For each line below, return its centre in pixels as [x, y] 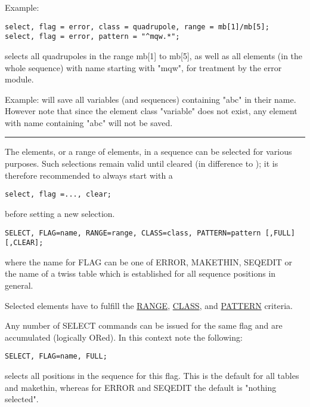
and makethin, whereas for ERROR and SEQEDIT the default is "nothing [141, 387]
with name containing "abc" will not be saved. [89, 122]
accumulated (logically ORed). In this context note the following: [124, 337]
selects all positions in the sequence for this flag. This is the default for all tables [152, 376]
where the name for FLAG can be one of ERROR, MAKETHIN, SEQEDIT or [149, 261]
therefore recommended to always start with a [89, 175]
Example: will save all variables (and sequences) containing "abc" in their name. [151, 99]
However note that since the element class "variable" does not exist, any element [151, 111]
